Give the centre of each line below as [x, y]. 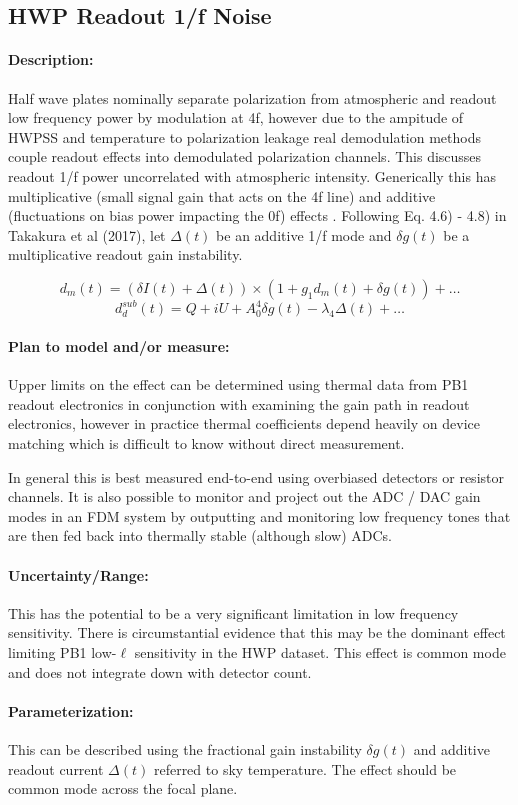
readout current [56, 768]
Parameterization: [71, 710]
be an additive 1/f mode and [304, 234]
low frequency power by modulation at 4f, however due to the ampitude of [236, 117]
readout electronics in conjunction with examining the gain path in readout [239, 403]
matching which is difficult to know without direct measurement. [206, 443]
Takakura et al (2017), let [87, 234]
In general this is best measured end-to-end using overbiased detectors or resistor [256, 476]
